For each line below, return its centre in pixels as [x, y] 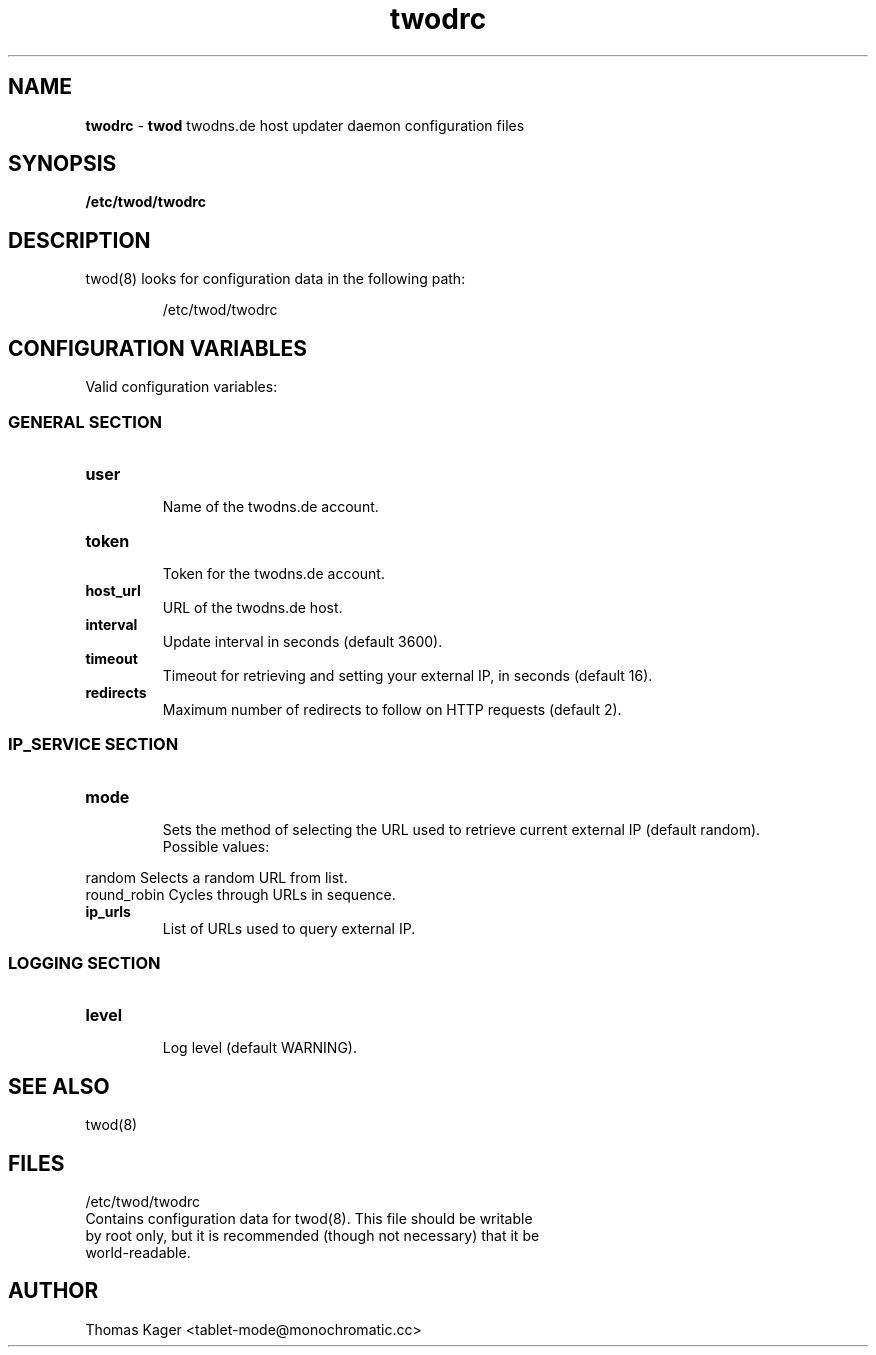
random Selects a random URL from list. [216, 877]
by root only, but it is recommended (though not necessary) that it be [312, 1236]
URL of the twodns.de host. [252, 607]
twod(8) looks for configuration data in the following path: [275, 279]
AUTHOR [53, 1291]
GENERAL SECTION [85, 421]
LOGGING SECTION [84, 963]
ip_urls [108, 911]
